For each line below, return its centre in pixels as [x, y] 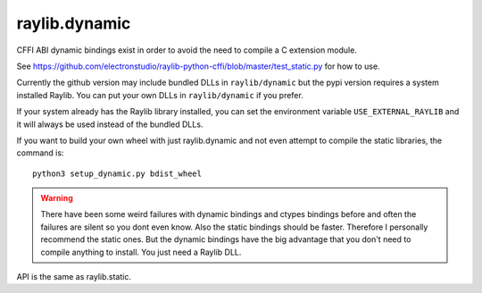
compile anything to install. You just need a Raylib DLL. [141, 252]
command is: [40, 153]
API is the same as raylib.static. [74, 277]
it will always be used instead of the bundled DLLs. [110, 124]
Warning [57, 198]
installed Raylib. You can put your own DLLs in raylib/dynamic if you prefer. [160, 95]
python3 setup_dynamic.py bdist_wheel [117, 173]
